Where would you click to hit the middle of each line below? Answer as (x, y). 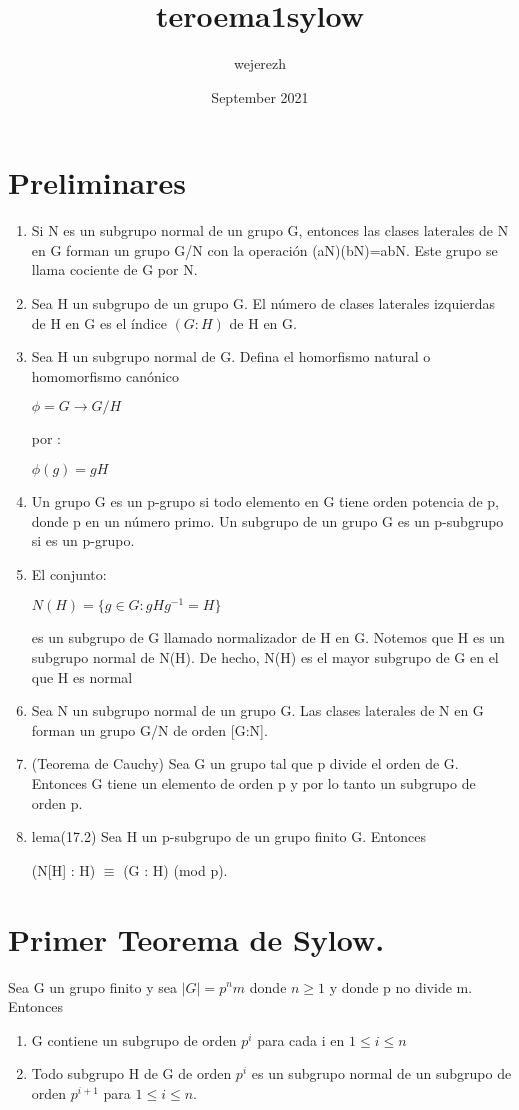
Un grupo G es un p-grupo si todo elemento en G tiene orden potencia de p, (265, 501)
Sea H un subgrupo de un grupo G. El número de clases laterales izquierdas (263, 303)
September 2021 (260, 96)
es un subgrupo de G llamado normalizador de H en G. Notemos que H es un (268, 637)
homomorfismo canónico (105, 375)
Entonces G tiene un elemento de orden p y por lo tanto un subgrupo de (253, 783)
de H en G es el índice (99, 322)
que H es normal (82, 676)
